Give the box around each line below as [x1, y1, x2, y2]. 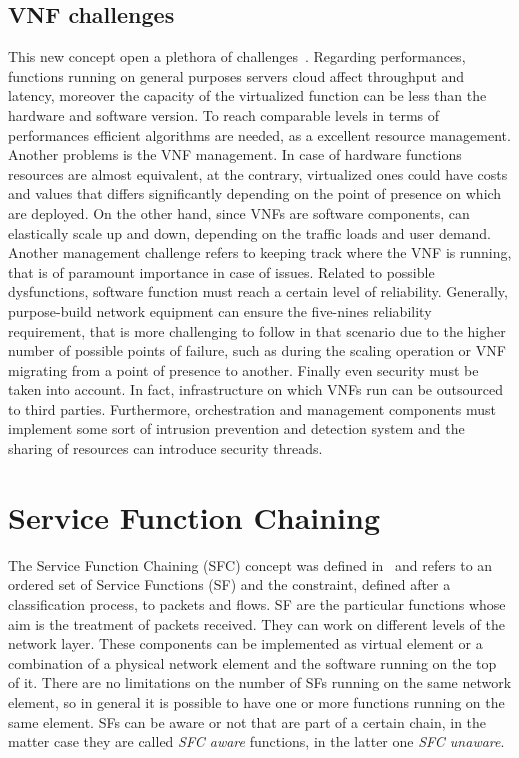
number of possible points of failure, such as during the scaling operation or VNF [8, 340, 506, 361]
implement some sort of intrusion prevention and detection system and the [8, 418, 465, 439]
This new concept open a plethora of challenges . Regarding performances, [8, 46, 466, 67]
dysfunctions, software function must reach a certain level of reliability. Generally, [8, 281, 508, 302]
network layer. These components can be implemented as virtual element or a [8, 633, 483, 654]
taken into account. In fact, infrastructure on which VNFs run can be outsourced [8, 379, 503, 400]
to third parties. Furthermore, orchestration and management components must [8, 398, 497, 419]
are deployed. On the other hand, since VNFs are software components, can [8, 202, 470, 223]
